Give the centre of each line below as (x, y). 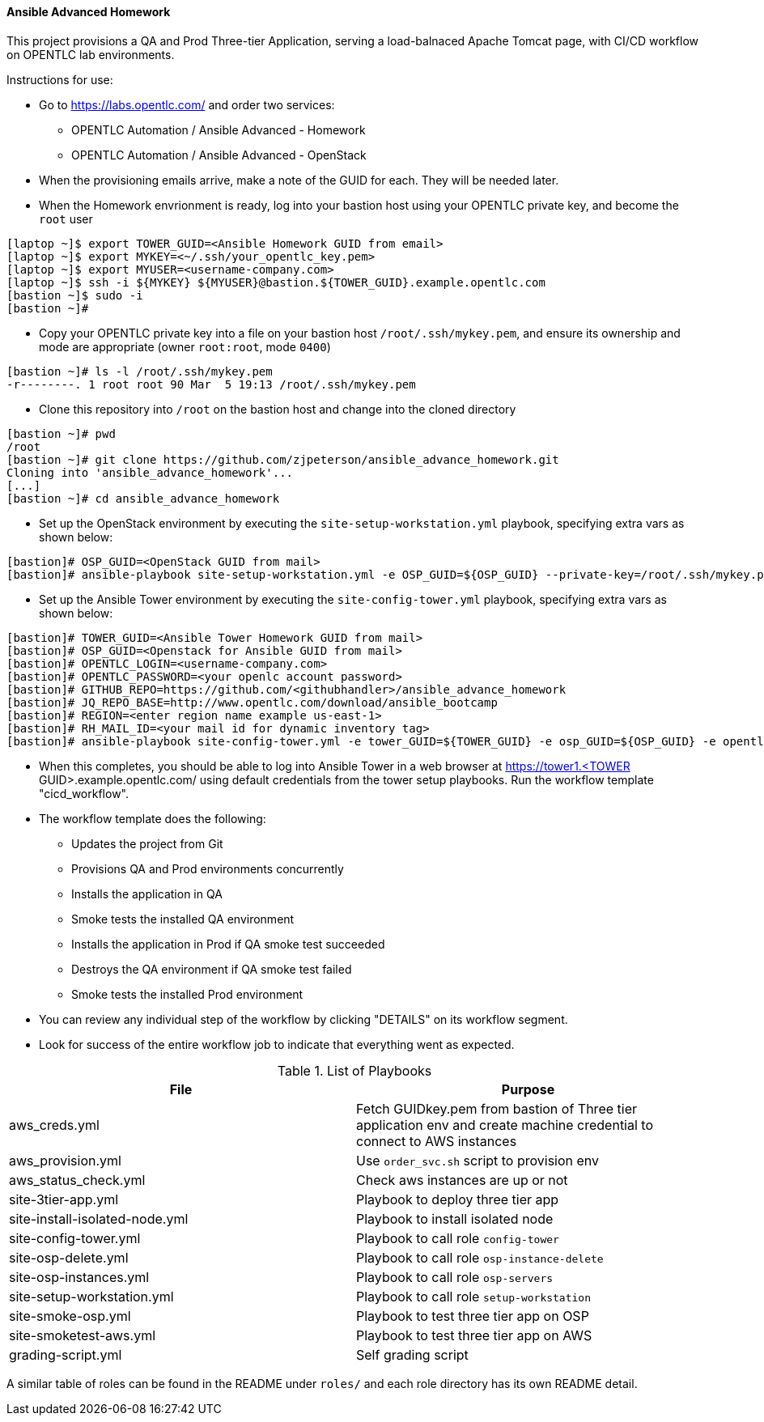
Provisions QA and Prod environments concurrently (208, 868)
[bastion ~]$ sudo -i (75, 295)
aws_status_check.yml (77, 1180)
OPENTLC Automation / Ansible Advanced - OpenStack (219, 155)
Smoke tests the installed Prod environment (187, 994)
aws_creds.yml (54, 1125)
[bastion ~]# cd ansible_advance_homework (143, 498)
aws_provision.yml (65, 1160)
